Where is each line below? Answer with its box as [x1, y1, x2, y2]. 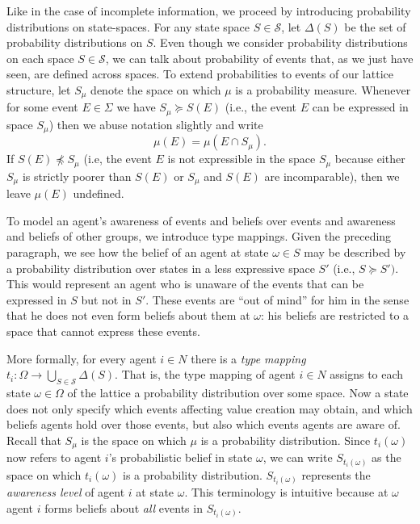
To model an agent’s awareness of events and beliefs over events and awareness [6, 212, 396, 228]
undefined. [73, 185, 124, 202]
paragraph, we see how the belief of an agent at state [6, 244, 269, 261]
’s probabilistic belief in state [108, 449, 253, 466]
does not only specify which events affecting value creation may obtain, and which [6, 400, 413, 417]
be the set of [344, 18, 406, 35]
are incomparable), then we [264, 167, 400, 184]
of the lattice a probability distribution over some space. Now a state [67, 384, 409, 400]
